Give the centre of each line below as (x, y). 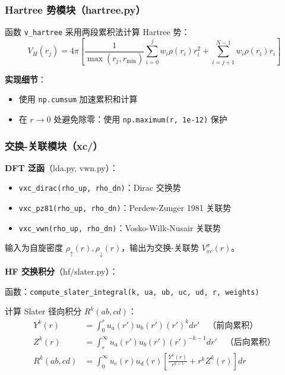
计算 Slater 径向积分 (43, 311)
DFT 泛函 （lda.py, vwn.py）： (61, 167)
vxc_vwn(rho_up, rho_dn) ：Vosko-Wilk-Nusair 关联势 (120, 227)
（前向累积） (233, 325)
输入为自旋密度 (34, 248)
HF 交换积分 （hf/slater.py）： (61, 271)
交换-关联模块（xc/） (54, 145)
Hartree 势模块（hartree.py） (75, 9)
